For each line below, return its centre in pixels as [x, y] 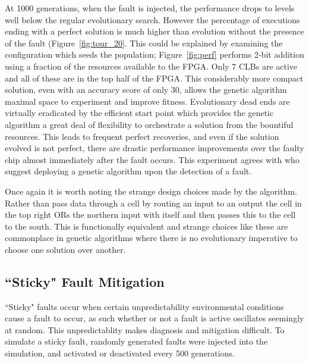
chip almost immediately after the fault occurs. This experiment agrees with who [152, 159]
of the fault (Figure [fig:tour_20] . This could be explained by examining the [144, 43]
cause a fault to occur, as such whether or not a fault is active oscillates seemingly [154, 318]
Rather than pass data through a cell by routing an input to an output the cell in [153, 203]
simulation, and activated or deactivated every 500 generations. [120, 353]
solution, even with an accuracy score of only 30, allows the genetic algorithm [146, 90]
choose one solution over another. [65, 249]
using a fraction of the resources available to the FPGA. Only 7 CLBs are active [151, 66]
